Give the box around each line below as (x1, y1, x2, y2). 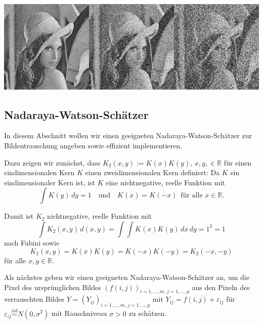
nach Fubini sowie (4, 237, 60, 248)
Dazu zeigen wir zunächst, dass (4, 157, 101, 168)
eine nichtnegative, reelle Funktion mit (106, 177, 225, 187)
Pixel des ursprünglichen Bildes (4, 281, 101, 292)
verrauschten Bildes (4, 294, 65, 304)
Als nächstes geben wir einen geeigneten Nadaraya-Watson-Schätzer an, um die (4, 272, 249, 282)
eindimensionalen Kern (4, 167, 75, 178)
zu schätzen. (128, 308, 166, 318)
